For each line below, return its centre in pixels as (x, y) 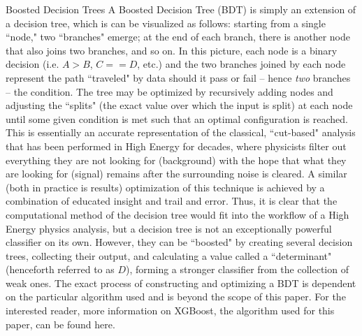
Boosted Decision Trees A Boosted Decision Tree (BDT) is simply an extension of (181, 9)
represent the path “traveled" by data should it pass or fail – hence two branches (178, 77)
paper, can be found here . (60, 324)
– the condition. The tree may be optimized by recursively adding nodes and (169, 91)
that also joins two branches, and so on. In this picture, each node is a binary (172, 50)
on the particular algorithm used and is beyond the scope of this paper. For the (176, 297)
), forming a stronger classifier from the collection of (237, 269)
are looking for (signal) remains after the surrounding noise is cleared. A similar (176, 174)
